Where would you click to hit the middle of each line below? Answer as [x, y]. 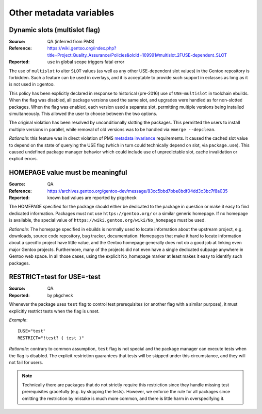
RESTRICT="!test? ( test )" [51, 338]
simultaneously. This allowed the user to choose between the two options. [83, 114]
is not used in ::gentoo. [32, 84]
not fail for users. [26, 362]
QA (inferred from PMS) [71, 42]
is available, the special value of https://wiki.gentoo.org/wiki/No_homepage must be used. [107, 220]
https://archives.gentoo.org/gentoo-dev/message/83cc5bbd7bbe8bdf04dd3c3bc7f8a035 [138, 191]
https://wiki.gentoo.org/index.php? [82, 48]
